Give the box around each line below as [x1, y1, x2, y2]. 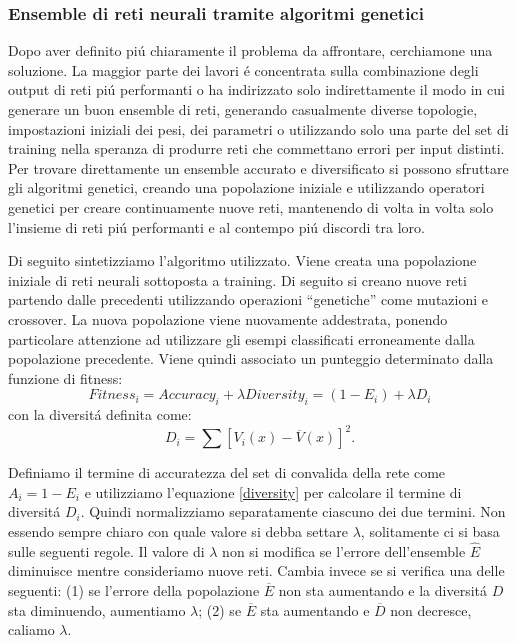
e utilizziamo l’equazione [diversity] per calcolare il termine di [84, 481, 462, 502]
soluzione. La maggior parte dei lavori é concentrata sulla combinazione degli [8, 59, 479, 80]
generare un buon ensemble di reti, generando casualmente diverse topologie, [8, 99, 478, 119]
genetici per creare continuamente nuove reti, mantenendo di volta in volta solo [8, 196, 494, 217]
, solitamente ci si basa [360, 520, 500, 541]
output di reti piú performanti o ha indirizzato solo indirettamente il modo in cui [8, 79, 505, 100]
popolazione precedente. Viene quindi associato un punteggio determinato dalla [8, 348, 494, 369]
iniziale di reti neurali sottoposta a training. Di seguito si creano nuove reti [8, 269, 467, 290]
